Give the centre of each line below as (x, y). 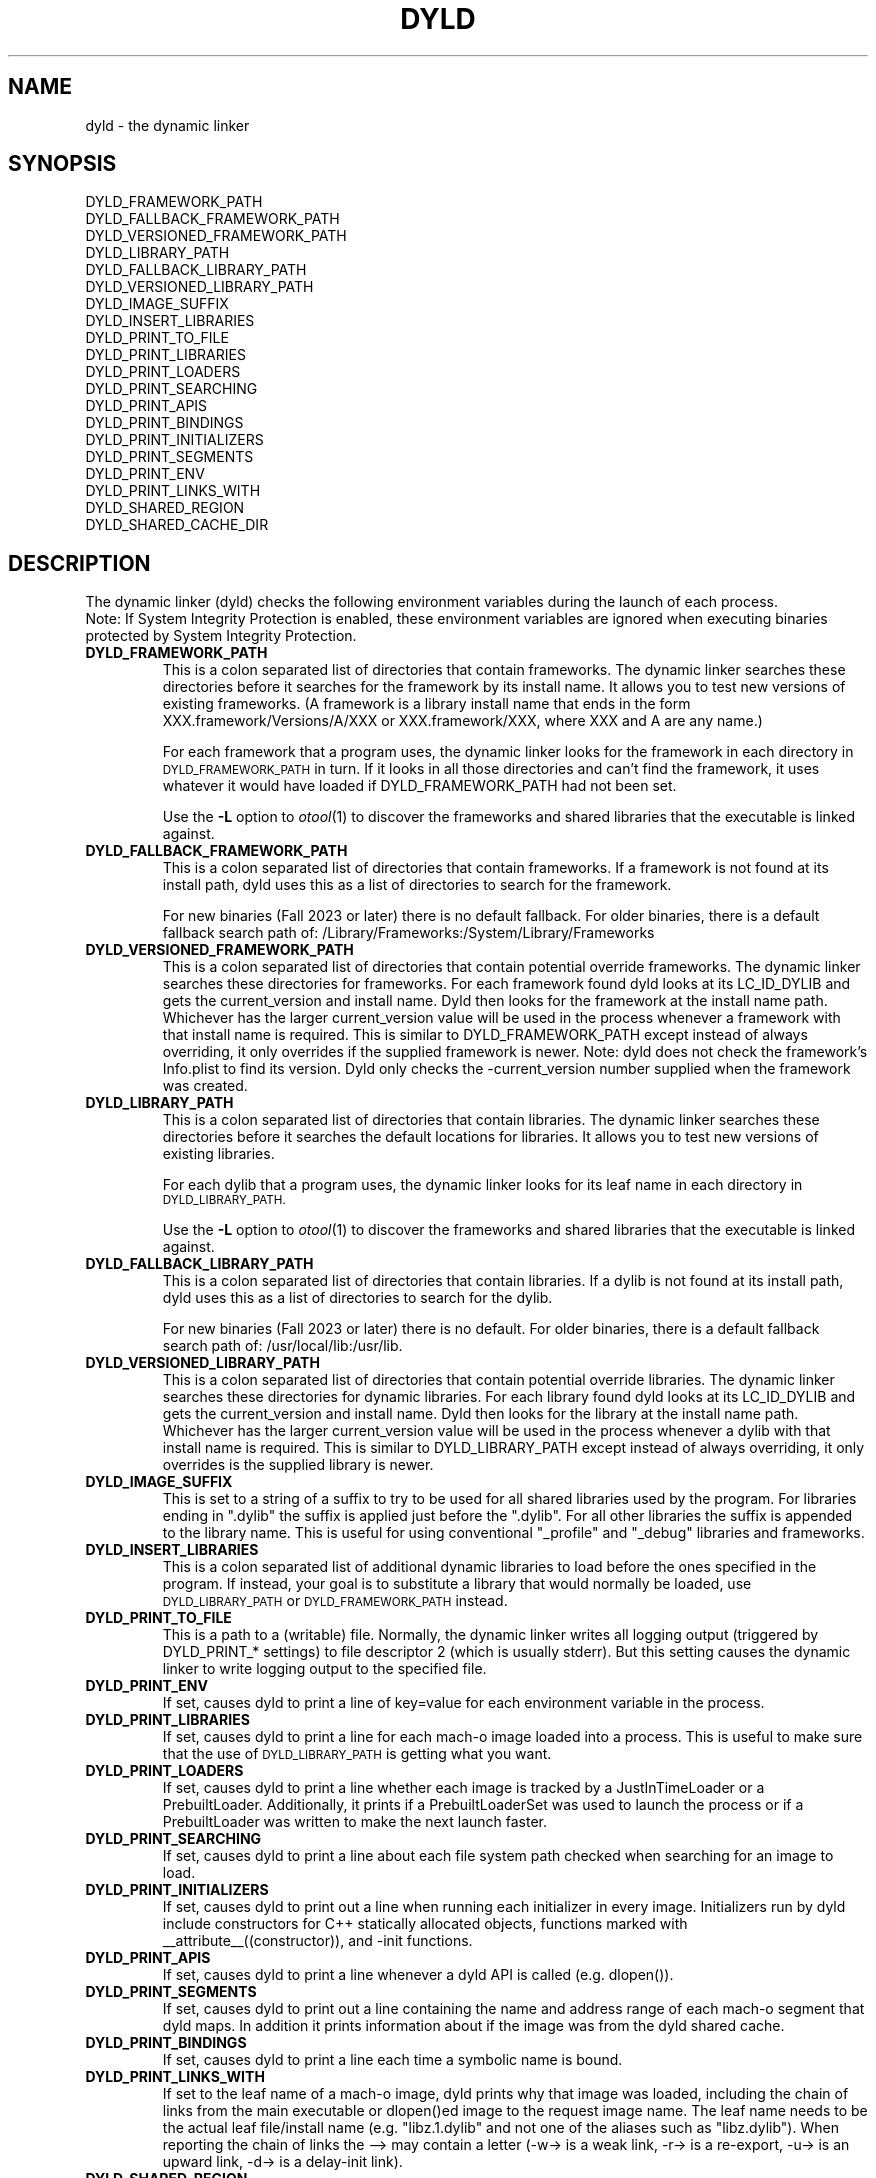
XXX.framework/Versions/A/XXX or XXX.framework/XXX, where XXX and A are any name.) (462, 721)
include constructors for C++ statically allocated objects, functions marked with (425, 1924)
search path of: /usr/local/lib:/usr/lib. (282, 1346)
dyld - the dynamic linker (167, 125)
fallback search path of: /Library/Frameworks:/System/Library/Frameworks (408, 933)
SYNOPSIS (62, 164)
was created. (205, 1086)
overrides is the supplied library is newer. (298, 1465)
